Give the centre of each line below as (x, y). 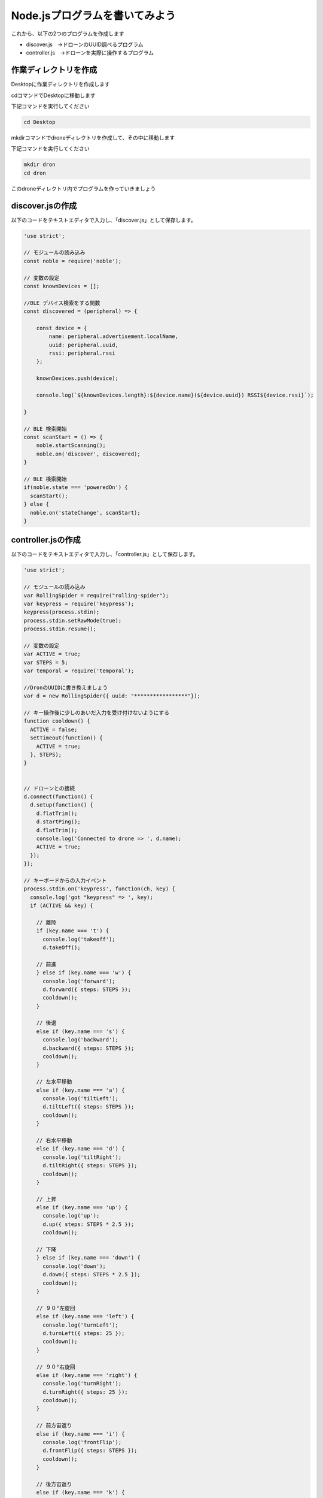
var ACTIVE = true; (52, 654)
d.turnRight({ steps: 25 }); (85, 1392)
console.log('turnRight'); (82, 1384)
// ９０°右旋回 (56, 1367)
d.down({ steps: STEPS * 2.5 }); (92, 1274)
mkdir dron (39, 164)
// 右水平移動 (54, 1140)
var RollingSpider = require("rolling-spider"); (96, 595)
